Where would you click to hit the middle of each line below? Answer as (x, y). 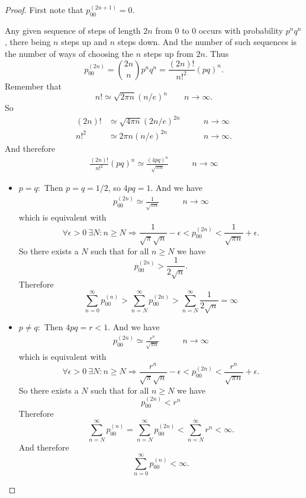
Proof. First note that (44, 9)
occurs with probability (241, 30)
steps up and (84, 42)
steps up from (168, 53)
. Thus (217, 53)
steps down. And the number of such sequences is (207, 42)
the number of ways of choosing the (69, 53)
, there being (28, 42)
